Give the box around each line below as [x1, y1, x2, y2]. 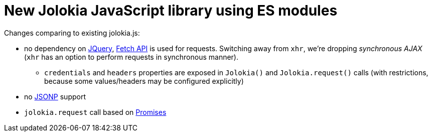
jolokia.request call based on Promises [24, 107, 167, 116]
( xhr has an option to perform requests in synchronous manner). [24, 52, 238, 61]
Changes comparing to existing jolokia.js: [4, 28, 140, 37]
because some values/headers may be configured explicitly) [44, 76, 244, 85]
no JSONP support [24, 92, 86, 101]
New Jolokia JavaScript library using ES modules [4, 2, 338, 19]
